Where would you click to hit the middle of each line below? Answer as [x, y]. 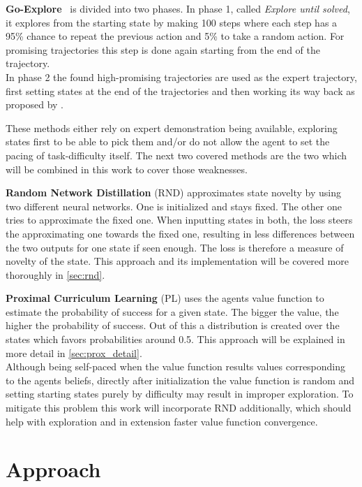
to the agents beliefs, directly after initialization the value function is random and [180, 380]
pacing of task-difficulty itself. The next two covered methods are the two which [176, 155]
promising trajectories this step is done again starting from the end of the [163, 49]
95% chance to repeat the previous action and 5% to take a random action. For [175, 36]
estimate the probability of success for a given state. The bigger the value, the [172, 311]
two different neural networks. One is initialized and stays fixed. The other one [174, 206]
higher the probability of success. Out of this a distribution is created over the [173, 325]
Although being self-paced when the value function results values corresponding [176, 366]
